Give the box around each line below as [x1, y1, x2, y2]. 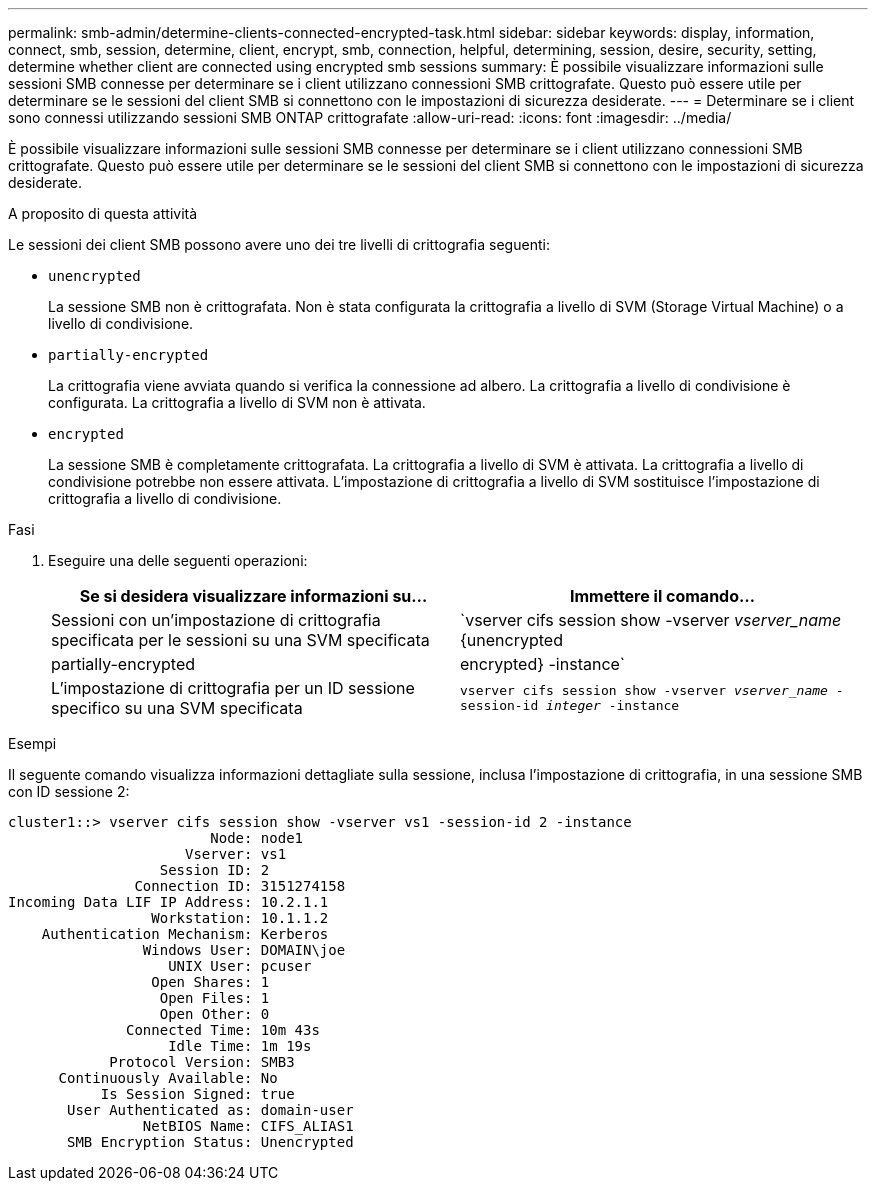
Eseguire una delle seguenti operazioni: [48, 552, 308, 569]
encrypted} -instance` [460, 654, 626, 674]
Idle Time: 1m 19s [168, 1038, 312, 1054]
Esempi [8, 735, 57, 752]
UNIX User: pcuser [168, 958, 312, 974]
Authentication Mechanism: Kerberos [41, 926, 329, 942]
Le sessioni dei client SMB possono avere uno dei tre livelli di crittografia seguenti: [8, 236, 550, 253]
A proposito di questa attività [8, 205, 198, 222]
